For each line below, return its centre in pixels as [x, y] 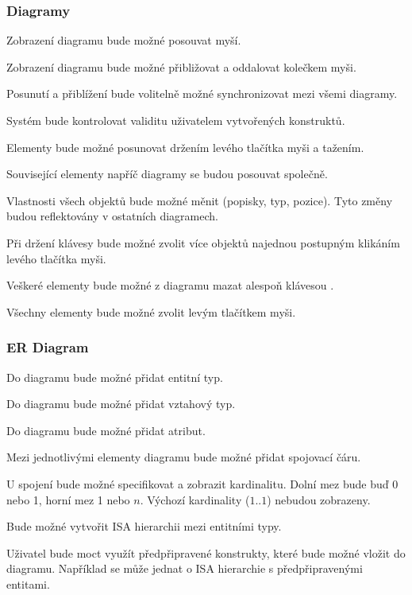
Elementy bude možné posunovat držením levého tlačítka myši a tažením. [185, 147]
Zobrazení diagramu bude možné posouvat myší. [124, 40]
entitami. [28, 583]
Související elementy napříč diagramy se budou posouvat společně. [167, 174]
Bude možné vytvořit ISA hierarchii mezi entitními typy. [144, 526]
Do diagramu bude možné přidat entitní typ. [115, 377]
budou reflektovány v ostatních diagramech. [112, 216]
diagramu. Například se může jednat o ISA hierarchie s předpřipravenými [185, 568]
